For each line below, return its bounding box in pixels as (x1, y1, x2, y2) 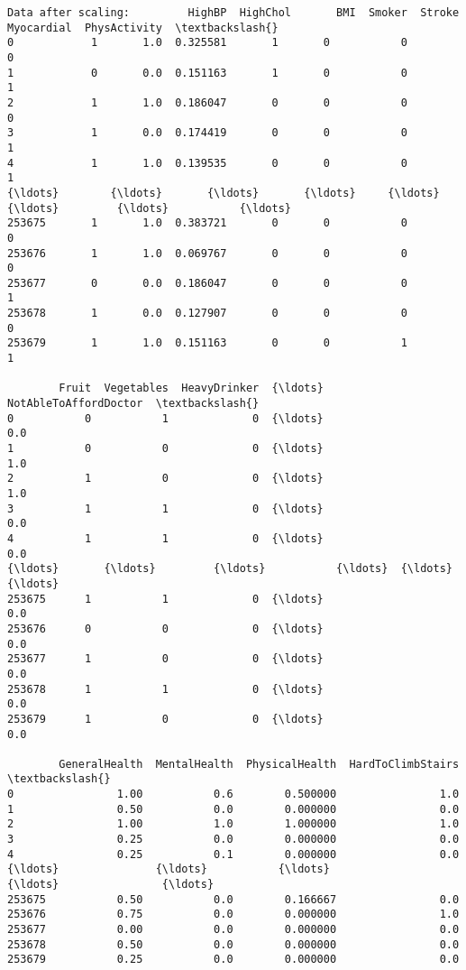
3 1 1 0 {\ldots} (7, 502, 324, 515)
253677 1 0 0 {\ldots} (7, 652, 324, 666)
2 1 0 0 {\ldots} (7, 472, 324, 485)
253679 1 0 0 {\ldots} (7, 712, 324, 725)
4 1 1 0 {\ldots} (7, 531, 324, 545)
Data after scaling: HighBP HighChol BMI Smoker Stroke (7, 6, 460, 19)
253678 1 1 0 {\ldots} (7, 682, 324, 696)
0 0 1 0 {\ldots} (7, 411, 324, 425)
